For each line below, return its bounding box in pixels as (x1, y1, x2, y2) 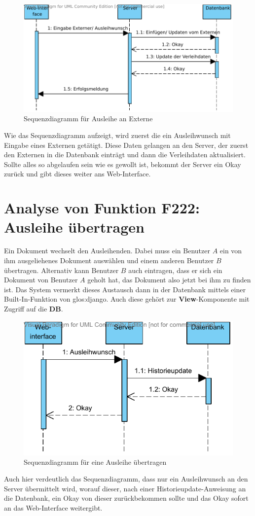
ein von (219, 245, 242, 256)
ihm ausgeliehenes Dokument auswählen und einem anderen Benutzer (4, 255, 214, 265)
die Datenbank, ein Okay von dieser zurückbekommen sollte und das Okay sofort (4, 493, 249, 503)
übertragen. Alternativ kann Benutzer (4, 265, 119, 275)
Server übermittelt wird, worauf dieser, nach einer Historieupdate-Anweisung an (4, 483, 246, 493)
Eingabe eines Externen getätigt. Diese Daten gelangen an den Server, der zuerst (4, 139, 249, 150)
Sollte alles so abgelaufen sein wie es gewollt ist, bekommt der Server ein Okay (4, 159, 241, 169)
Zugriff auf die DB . (4, 303, 63, 313)
